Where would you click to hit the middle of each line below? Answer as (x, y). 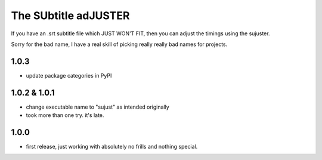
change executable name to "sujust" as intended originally (97, 107)
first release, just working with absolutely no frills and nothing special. (112, 147)
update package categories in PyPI (69, 75)
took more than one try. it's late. (65, 115)
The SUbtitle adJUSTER (70, 16)
